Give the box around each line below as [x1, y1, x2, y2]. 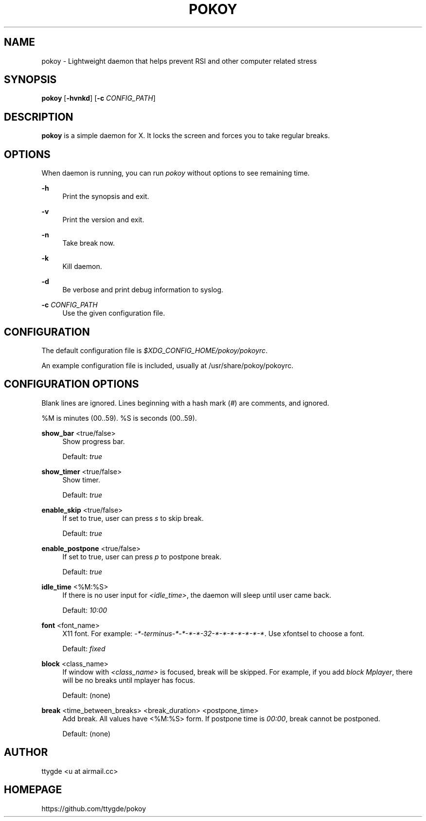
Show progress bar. [62, 437, 125, 446]
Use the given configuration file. [62, 309, 165, 318]
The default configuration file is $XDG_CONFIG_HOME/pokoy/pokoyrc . [41, 346, 268, 355]
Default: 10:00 [62, 606, 107, 614]
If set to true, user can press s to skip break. [62, 514, 204, 522]
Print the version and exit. [62, 215, 144, 224]
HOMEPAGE [4, 784, 62, 796]
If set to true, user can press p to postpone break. [62, 552, 222, 561]
